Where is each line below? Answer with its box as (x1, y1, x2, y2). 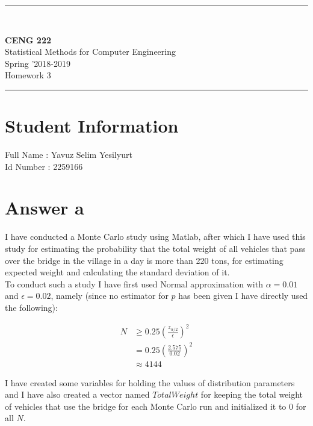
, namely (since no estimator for (51, 289, 169, 302)
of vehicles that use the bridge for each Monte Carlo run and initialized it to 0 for (5, 399, 306, 412)
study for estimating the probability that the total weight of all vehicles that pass (5, 242, 306, 254)
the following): (5, 301, 58, 313)
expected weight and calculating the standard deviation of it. (5, 266, 230, 278)
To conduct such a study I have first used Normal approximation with (5, 277, 263, 290)
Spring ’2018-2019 (5, 57, 70, 69)
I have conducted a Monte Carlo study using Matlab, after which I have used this (5, 230, 306, 243)
